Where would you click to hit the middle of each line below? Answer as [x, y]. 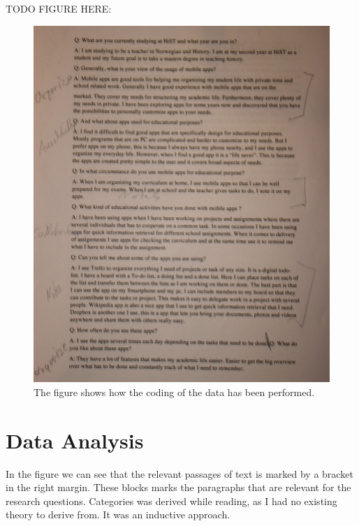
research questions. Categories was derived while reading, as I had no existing [171, 501]
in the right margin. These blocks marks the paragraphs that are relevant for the [178, 487]
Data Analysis [75, 440]
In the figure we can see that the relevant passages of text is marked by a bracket [179, 473]
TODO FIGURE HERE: [59, 8]
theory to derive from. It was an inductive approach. [118, 514]
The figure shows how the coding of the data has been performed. [174, 392]
